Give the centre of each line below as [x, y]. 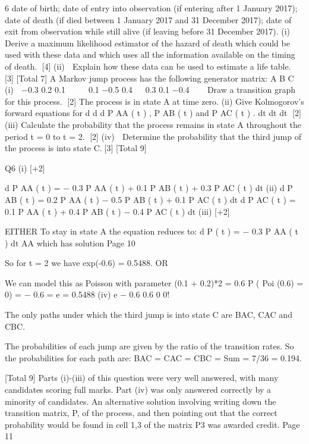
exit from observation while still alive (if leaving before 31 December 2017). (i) [147, 31]
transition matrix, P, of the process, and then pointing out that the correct [141, 413]
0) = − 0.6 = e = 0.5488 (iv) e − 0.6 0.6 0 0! [87, 294]
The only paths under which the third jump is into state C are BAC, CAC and [149, 315]
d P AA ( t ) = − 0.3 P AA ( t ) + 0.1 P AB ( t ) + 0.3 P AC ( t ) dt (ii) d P [149, 188]
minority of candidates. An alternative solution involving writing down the [141, 401]
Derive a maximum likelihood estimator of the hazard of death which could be [147, 43]
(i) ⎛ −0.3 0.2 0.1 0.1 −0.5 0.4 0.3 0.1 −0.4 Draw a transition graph [150, 90]
